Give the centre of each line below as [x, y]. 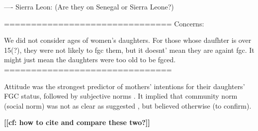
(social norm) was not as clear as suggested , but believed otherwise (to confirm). [128, 105]
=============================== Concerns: [104, 23]
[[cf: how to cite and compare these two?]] [77, 122]
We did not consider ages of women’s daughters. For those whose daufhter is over [128, 40]
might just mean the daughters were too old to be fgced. [90, 60]
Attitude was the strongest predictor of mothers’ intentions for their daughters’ [125, 86]
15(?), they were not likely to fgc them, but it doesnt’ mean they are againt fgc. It [129, 50]
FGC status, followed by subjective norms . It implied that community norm [121, 96]
